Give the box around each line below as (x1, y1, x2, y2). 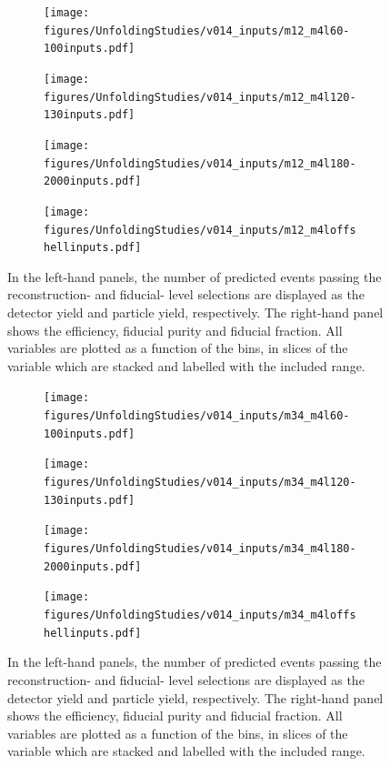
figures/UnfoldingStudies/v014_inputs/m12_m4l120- (44, 90, 356, 104)
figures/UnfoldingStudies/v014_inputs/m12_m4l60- (44, 24, 350, 37)
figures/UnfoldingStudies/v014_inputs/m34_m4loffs (44, 609, 356, 621)
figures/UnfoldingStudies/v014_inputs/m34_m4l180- (44, 542, 356, 556)
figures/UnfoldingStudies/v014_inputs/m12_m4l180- (44, 156, 356, 170)
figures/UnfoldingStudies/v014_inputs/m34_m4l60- (44, 409, 350, 423)
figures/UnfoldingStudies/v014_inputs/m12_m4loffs (44, 223, 356, 237)
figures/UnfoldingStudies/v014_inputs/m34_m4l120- (44, 476, 356, 489)
